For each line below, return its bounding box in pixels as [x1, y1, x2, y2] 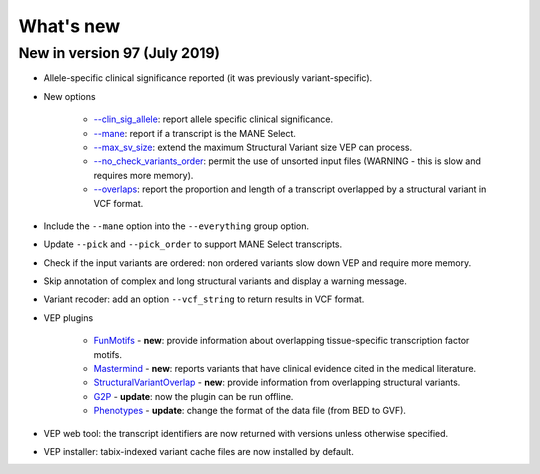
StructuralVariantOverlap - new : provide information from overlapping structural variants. [93, 376, 461, 389]
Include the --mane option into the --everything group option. [43, 220, 310, 232]
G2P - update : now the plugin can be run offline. [93, 390, 294, 402]
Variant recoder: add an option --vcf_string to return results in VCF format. [43, 293, 365, 305]
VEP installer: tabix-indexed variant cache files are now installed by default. [43, 445, 354, 457]
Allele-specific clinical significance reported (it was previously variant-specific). [43, 72, 373, 84]
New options [43, 90, 96, 102]
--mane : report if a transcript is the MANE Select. [93, 127, 297, 139]
